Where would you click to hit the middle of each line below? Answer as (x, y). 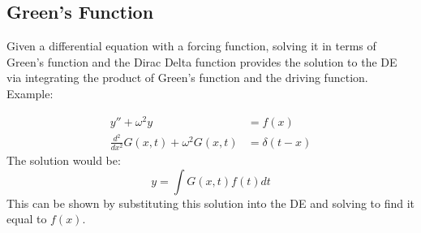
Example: (30, 93)
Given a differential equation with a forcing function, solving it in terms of (191, 46)
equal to (27, 219)
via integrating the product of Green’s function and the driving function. (187, 78)
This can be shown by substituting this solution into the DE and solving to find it (211, 203)
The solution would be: (64, 160)
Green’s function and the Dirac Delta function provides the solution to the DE (202, 61)
